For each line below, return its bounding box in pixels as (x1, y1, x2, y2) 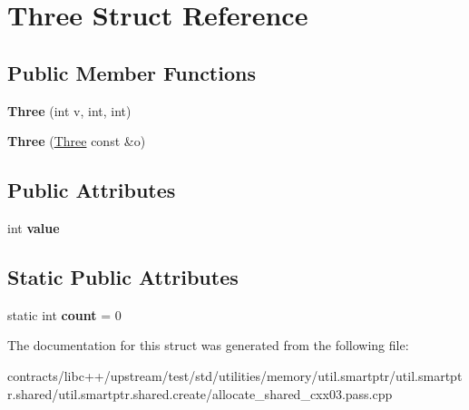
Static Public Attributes (7, 262, 239, 290)
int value (7, 218, 60, 237)
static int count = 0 (7, 305, 122, 324)
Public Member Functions (7, 58, 256, 86)
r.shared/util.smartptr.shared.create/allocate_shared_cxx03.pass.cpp (7, 384, 393, 403)
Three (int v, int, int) (7, 101, 132, 120)
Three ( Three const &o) (7, 132, 146, 151)
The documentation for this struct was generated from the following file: (7, 336, 409, 355)
